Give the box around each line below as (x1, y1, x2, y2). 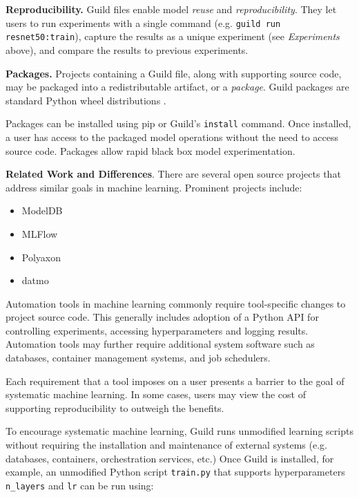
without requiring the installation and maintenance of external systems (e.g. (6, 438, 327, 452)
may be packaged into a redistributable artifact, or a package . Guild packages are (6, 79, 349, 94)
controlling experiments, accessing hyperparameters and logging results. (6, 323, 309, 337)
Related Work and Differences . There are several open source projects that (6, 167, 341, 181)
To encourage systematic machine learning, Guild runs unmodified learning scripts (6, 424, 353, 438)
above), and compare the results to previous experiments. (6, 42, 249, 57)
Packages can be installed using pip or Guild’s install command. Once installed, (6, 116, 351, 131)
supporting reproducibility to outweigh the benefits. (6, 400, 224, 415)
